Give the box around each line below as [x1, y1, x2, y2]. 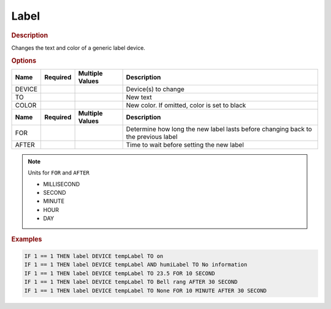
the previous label [126, 132, 178, 141]
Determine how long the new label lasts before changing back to [126, 125, 313, 133]
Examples [11, 235, 42, 243]
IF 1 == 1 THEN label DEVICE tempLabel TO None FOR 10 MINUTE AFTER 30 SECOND [24, 287, 267, 294]
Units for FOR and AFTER [28, 169, 90, 176]
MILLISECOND [43, 180, 80, 187]
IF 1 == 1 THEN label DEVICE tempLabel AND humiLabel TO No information [24, 261, 248, 268]
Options [11, 56, 37, 65]
